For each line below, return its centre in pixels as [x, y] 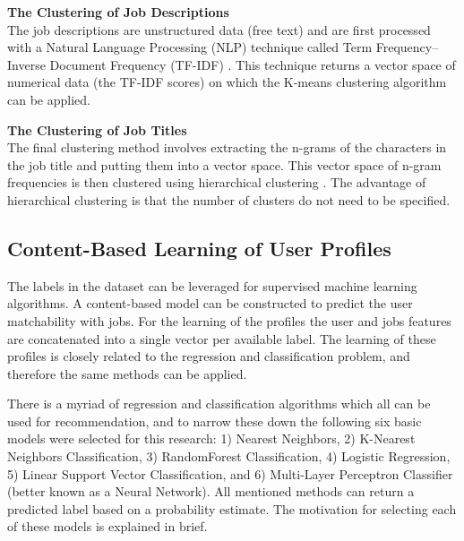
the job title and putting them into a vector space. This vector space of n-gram [224, 164]
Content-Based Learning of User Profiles [199, 248]
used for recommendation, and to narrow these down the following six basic [215, 421]
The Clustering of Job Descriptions [118, 12]
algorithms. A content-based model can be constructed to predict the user [210, 303]
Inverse [26, 64]
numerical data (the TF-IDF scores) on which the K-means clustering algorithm [227, 82]
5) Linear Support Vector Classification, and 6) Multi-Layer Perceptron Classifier [230, 473]
